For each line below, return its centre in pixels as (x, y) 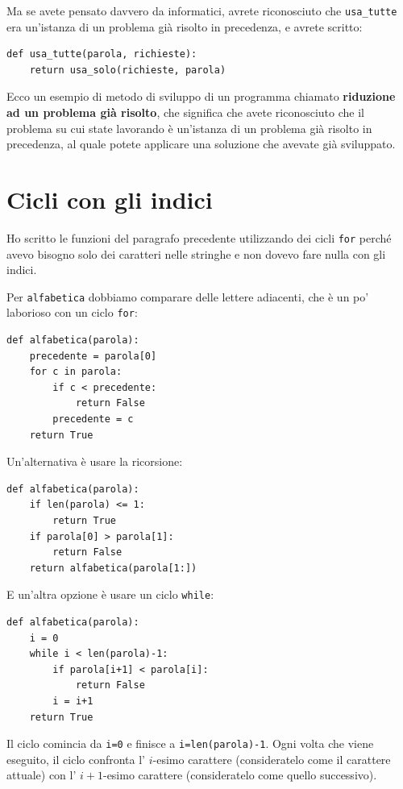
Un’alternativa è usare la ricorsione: (95, 461)
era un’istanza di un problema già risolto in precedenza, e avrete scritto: (185, 26)
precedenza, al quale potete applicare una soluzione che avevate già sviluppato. (201, 144)
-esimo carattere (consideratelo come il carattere (272, 759)
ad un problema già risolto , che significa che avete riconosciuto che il (185, 112)
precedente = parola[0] (93, 356)
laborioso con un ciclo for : (72, 312)
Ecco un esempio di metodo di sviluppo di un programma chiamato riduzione (201, 96)
